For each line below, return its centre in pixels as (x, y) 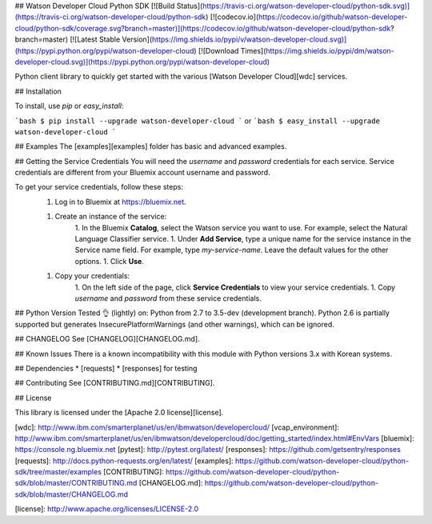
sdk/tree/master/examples (58, 472)
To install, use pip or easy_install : (69, 106)
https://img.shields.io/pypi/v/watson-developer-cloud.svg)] (250, 39)
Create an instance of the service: (111, 217)
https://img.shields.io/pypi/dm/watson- (330, 50)
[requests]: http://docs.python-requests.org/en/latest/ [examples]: (124, 461)
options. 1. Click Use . (109, 261)
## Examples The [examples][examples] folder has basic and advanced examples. (151, 146)
